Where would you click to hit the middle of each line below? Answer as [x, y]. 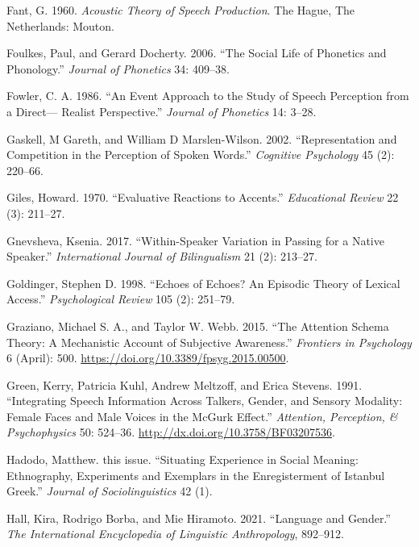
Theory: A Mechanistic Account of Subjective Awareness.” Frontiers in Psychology [209, 342]
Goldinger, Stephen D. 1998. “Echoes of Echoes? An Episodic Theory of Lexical [203, 283]
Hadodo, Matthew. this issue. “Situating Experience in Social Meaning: [183, 459]
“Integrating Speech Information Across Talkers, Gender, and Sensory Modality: [205, 401]
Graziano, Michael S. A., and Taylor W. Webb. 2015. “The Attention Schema [198, 326]
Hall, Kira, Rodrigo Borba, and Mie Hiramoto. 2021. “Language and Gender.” [199, 518]
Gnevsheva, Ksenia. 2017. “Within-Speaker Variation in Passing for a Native [195, 240]
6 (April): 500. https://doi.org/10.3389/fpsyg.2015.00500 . [148, 358]
